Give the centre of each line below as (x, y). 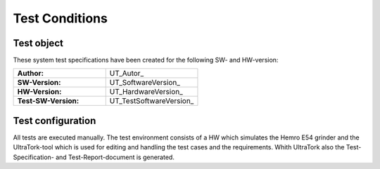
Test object (38, 43)
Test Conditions (61, 18)
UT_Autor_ (127, 74)
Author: (31, 74)
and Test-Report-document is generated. (115, 157)
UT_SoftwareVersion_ (145, 83)
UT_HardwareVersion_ (146, 92)
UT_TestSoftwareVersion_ (152, 101)
